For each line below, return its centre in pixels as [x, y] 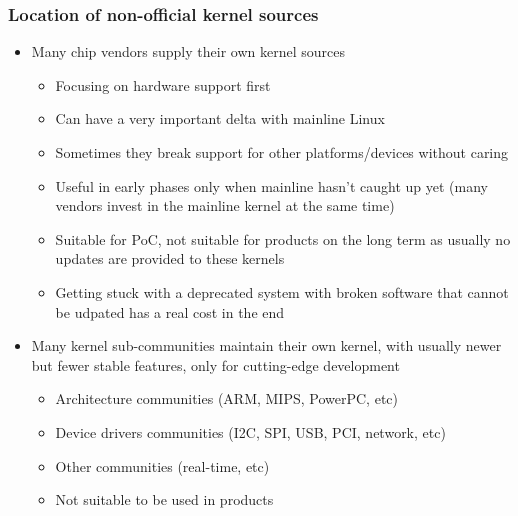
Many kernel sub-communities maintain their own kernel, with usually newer [266, 345]
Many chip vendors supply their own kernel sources [188, 51]
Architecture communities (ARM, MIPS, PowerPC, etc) [226, 398]
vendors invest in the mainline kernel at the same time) [225, 205]
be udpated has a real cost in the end [170, 311]
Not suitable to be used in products [164, 499]
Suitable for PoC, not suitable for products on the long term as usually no [283, 238]
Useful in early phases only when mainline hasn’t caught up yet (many [272, 185]
